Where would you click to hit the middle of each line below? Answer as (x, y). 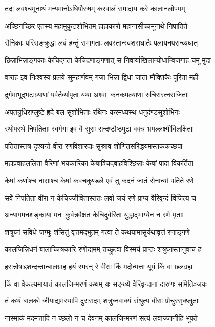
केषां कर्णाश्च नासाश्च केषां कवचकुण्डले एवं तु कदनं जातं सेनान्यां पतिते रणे (99, 180)
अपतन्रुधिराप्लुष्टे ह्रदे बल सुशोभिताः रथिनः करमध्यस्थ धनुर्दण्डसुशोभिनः (92, 111)
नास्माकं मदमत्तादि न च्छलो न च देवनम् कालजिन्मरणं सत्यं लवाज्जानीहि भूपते (101, 318)
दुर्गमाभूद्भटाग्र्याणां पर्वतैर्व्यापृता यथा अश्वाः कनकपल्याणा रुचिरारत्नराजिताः (97, 94)
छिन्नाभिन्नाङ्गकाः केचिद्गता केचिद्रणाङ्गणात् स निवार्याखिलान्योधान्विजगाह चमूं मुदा (108, 60)
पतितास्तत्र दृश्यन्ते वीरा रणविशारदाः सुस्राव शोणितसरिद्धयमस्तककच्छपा (94, 146)
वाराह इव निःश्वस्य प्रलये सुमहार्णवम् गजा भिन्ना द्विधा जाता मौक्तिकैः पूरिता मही (102, 77)
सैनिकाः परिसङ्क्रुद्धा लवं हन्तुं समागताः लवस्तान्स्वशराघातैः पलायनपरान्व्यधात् (101, 43)
